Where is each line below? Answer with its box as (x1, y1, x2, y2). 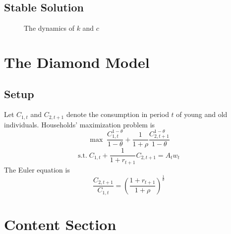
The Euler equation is (4, 164, 70, 175)
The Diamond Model (4, 52, 150, 72)
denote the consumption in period (66, 109, 169, 119)
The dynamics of (24, 23, 74, 33)
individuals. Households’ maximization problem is (4, 119, 155, 129)
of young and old (176, 109, 228, 119)
